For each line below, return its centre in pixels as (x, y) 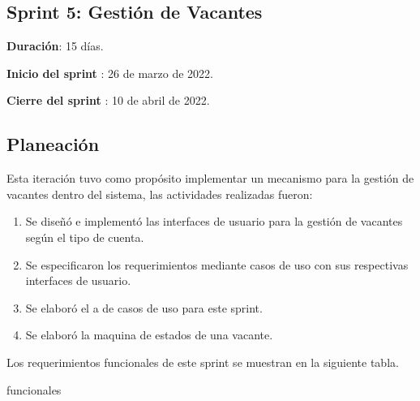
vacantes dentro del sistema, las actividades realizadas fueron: (160, 194)
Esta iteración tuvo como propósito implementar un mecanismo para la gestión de (210, 178)
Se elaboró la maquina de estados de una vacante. (149, 335)
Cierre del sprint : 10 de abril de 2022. (108, 100)
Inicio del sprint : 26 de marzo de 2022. (110, 73)
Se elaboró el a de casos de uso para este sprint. (144, 307)
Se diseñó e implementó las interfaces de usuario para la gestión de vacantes (214, 221)
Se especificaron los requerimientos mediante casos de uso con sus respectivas (217, 264)
